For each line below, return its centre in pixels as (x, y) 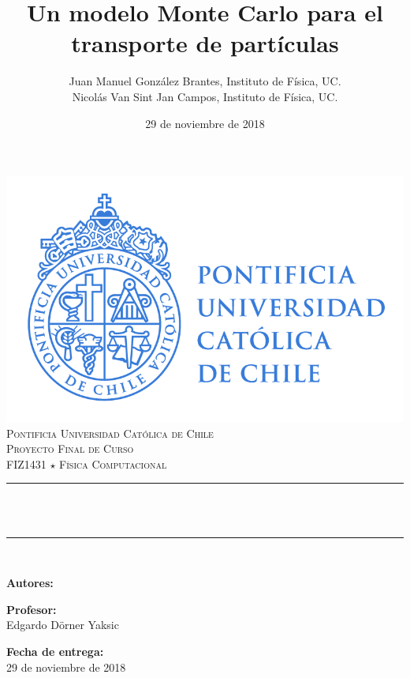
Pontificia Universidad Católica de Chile (110, 433)
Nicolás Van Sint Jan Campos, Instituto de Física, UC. (205, 96)
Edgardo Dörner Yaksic (63, 625)
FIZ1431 (26, 463)
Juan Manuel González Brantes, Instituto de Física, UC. (205, 81)
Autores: (30, 583)
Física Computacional (113, 463)
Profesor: (32, 609)
